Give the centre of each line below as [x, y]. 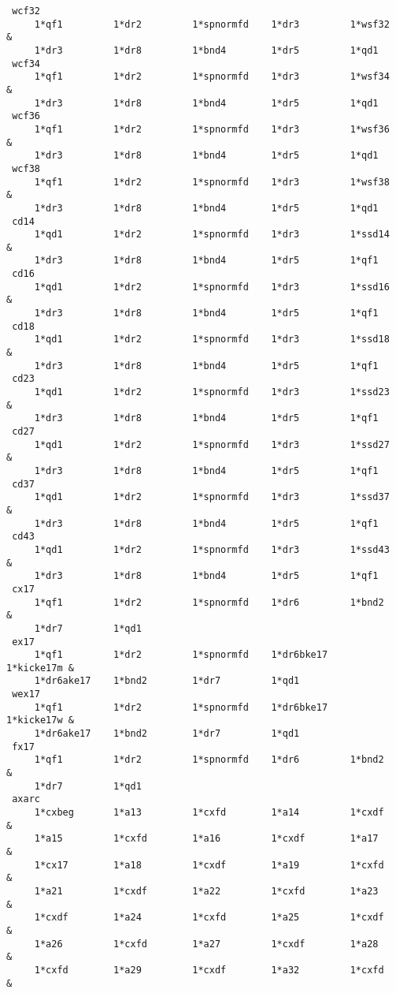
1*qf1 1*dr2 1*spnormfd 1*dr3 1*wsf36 [212, 129]
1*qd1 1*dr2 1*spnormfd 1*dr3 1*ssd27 [212, 444]
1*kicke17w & [40, 720]
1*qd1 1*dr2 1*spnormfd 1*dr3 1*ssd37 [212, 497]
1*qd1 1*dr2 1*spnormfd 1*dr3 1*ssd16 [212, 287]
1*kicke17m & [40, 668]
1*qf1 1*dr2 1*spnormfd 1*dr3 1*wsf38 [212, 182]
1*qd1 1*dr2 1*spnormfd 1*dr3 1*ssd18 [212, 340]
